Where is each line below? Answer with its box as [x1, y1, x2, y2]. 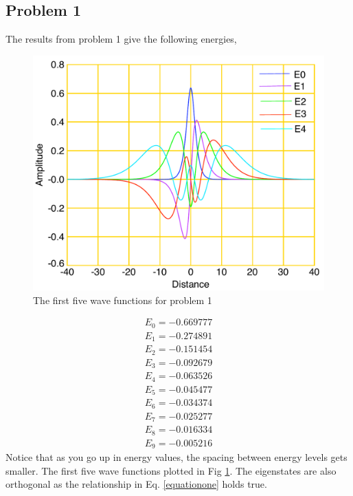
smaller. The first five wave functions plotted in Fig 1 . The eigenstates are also [5, 463, 337, 477]
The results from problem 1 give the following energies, [5, 32, 237, 46]
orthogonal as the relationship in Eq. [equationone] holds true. [5, 477, 267, 491]
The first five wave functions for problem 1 [33, 292, 212, 307]
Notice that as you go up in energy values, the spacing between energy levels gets [5, 450, 348, 464]
